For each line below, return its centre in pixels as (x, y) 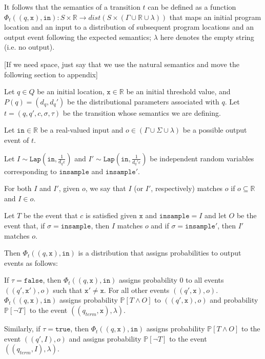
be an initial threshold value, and (178, 91)
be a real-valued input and (82, 130)
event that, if (25, 225)
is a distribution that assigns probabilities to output (160, 253)
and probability (234, 300)
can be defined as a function (192, 7)
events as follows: (31, 262)
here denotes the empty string (207, 37)
